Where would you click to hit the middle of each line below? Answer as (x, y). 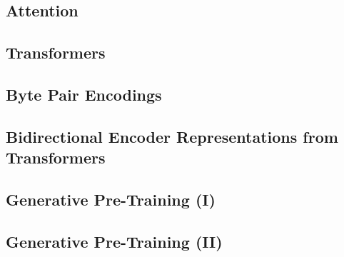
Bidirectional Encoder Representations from (172, 136)
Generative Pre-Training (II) (114, 241)
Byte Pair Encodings (84, 94)
